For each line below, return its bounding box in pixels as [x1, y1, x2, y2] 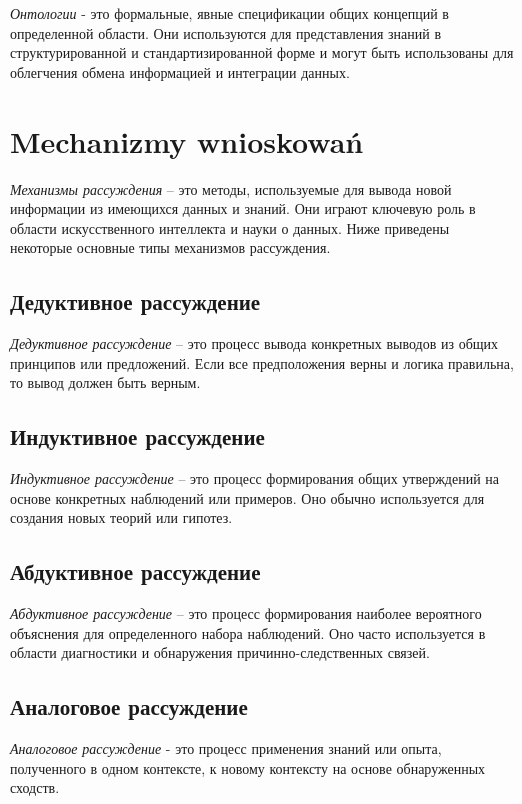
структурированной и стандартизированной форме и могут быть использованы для [10, 42, 514, 63]
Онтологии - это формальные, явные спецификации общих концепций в [10, 3, 449, 23]
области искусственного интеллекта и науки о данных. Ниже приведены [10, 217, 450, 238]
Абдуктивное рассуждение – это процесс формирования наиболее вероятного [10, 603, 482, 624]
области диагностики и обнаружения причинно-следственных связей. [10, 642, 430, 663]
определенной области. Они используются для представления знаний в [10, 22, 442, 43]
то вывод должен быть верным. [10, 372, 201, 393]
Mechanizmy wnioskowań [10, 120, 364, 161]
